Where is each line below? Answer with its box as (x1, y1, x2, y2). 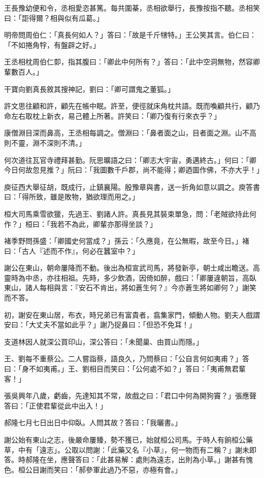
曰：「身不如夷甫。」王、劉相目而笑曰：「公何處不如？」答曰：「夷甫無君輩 (4, 363, 246, 374)
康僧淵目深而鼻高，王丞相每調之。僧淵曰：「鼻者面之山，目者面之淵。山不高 (4, 127, 256, 138)
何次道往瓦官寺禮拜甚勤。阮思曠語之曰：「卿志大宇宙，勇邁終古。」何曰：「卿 (4, 154, 256, 165)
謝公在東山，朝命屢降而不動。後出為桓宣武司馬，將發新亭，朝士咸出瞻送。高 (4, 262, 260, 273)
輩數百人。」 (4, 66, 43, 77)
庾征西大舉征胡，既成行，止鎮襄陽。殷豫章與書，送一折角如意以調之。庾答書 (4, 181, 260, 192)
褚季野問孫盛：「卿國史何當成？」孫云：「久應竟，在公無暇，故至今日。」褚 (4, 235, 249, 246)
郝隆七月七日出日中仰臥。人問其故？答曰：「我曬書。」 (4, 417, 182, 428)
